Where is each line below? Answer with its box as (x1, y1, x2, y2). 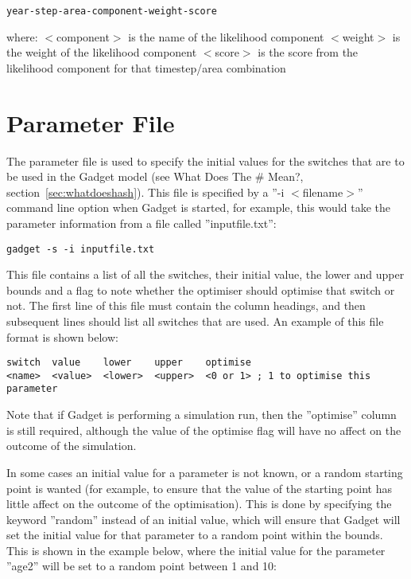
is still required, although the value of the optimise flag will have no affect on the (6, 421, 401, 438)
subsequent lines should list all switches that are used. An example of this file (6, 312, 384, 329)
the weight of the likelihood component (6, 44, 197, 61)
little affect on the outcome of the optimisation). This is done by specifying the (6, 495, 392, 512)
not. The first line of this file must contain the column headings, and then (6, 297, 366, 314)
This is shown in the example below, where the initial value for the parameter (6, 542, 386, 558)
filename (302, 183, 343, 200)
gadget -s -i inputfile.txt (6, 243, 155, 255)
